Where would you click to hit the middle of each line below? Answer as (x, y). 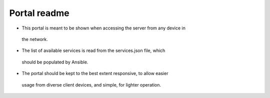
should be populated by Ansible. (55, 62)
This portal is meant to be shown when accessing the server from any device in (104, 28)
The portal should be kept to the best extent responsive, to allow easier (95, 73)
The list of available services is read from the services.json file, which (93, 50)
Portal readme (39, 13)
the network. (35, 39)
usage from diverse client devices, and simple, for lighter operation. (91, 84)
